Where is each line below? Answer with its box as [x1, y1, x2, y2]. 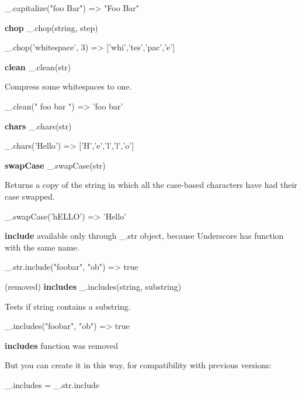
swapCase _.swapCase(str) [5, 159, 106, 171]
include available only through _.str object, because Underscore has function [5, 229, 284, 242]
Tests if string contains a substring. [5, 300, 131, 312]
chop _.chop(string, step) [5, 21, 98, 33]
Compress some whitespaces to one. [5, 80, 132, 92]
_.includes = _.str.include [5, 378, 99, 390]
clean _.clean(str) [5, 60, 71, 73]
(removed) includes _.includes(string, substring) [5, 280, 182, 292]
